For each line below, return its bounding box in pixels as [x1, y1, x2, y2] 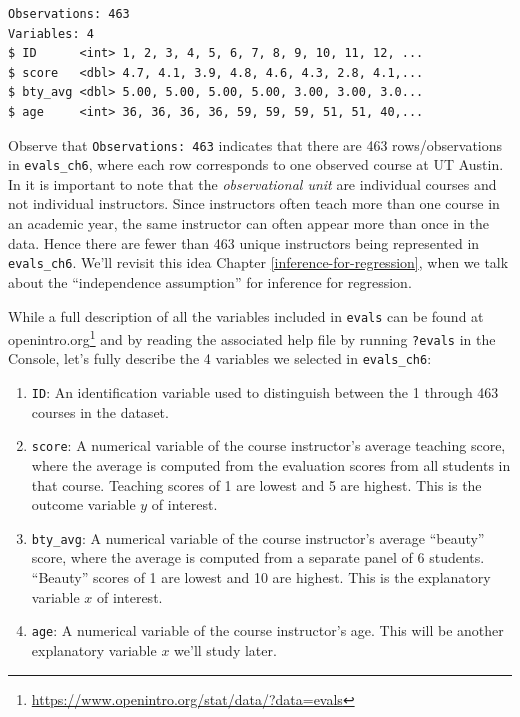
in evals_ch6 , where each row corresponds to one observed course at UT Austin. [8, 154, 504, 175]
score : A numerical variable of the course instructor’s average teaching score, [31, 435, 506, 456]
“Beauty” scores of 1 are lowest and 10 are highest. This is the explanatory [31, 567, 491, 588]
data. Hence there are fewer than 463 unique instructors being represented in [8, 232, 480, 253]
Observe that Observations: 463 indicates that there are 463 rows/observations [8, 134, 503, 155]
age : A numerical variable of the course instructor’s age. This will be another [31, 620, 504, 641]
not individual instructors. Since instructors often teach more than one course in [8, 193, 500, 214]
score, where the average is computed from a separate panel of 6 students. [31, 547, 485, 568]
